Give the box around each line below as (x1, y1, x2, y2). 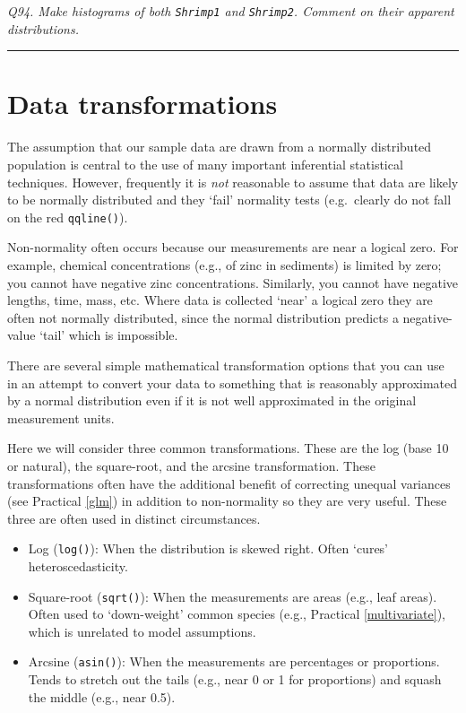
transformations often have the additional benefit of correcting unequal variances (7, 474, 451, 492)
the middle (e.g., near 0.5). (28, 687, 176, 706)
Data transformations (7, 85, 278, 122)
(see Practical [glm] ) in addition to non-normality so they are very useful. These (7, 491, 447, 510)
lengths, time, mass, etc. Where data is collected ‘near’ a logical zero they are (7, 291, 433, 309)
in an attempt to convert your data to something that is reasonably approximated (7, 373, 458, 392)
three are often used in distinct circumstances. (7, 509, 261, 527)
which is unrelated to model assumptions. (28, 622, 256, 640)
